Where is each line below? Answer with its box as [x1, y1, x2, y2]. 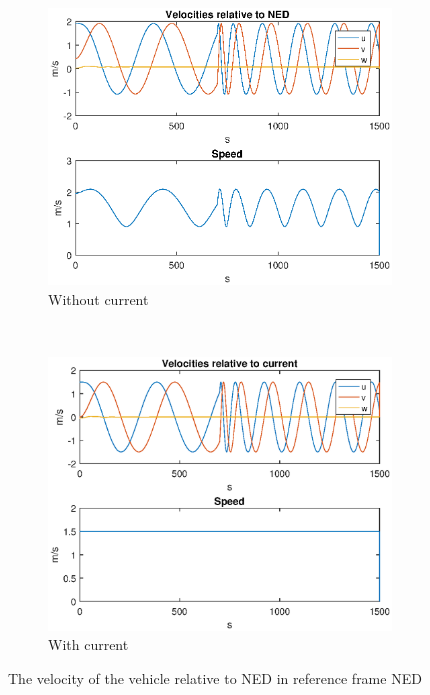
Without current [48, 289, 149, 309]
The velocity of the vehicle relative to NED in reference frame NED [8, 667, 422, 688]
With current [48, 634, 129, 655]
